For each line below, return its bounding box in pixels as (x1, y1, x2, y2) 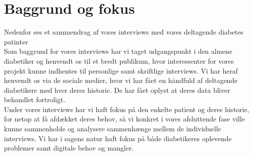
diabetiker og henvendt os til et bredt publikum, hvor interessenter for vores (4, 55, 234, 66)
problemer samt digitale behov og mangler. (4, 143, 134, 153)
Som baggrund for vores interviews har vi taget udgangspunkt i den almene (4, 46, 233, 56)
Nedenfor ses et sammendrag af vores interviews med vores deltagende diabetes (4, 27, 244, 37)
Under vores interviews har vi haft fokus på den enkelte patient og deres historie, (4, 104, 250, 114)
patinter (4, 36, 28, 46)
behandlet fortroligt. (4, 94, 65, 105)
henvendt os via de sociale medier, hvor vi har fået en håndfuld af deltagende (4, 75, 238, 85)
